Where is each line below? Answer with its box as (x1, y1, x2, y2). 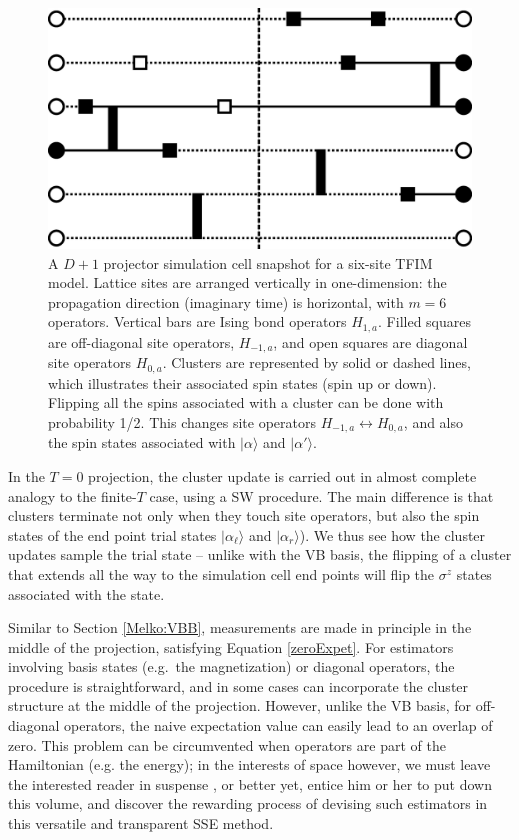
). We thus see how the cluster (299, 524, 486, 545)
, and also (403, 411, 464, 432)
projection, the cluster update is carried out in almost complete (88, 465, 477, 486)
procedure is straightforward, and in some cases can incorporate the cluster (8, 675, 469, 696)
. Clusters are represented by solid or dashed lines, (162, 352, 471, 373)
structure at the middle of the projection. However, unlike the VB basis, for (8, 695, 472, 716)
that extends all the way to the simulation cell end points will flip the (8, 563, 435, 584)
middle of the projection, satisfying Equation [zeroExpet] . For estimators (8, 636, 454, 657)
